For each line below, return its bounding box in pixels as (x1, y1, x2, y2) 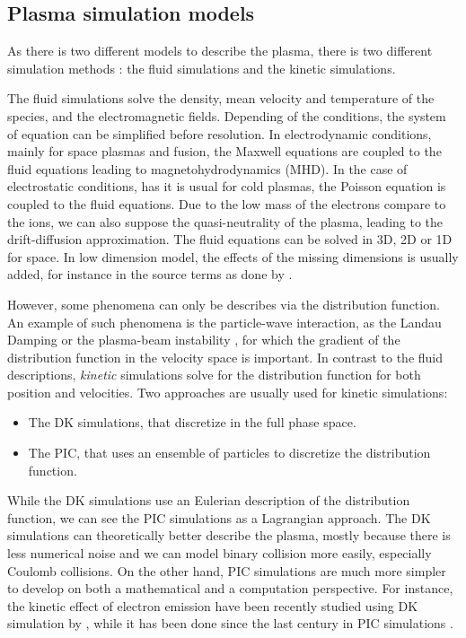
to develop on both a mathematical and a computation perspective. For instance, (7, 579, 453, 598)
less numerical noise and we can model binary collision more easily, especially (7, 544, 432, 563)
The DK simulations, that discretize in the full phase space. (28, 413, 356, 432)
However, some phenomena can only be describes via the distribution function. (7, 294, 440, 313)
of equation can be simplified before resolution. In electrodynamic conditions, (7, 124, 432, 143)
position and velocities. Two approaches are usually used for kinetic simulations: (7, 382, 448, 401)
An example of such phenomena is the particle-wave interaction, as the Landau (7, 312, 442, 331)
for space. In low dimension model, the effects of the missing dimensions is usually (7, 247, 459, 266)
